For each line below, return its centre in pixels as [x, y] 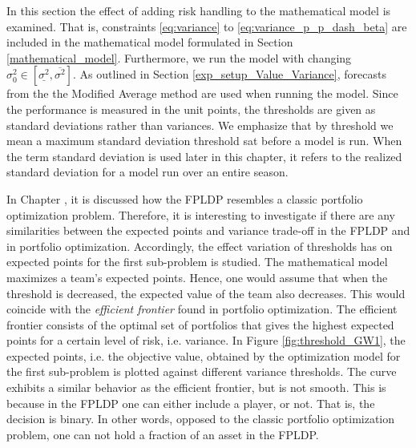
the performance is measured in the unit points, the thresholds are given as [191, 109]
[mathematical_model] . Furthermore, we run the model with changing [179, 57]
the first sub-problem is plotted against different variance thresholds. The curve [202, 371]
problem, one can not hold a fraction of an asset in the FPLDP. [163, 434]
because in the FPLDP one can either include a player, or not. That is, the [191, 403]
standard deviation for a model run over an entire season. [147, 172]
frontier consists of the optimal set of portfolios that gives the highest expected [200, 324]
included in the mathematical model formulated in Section [150, 42]
